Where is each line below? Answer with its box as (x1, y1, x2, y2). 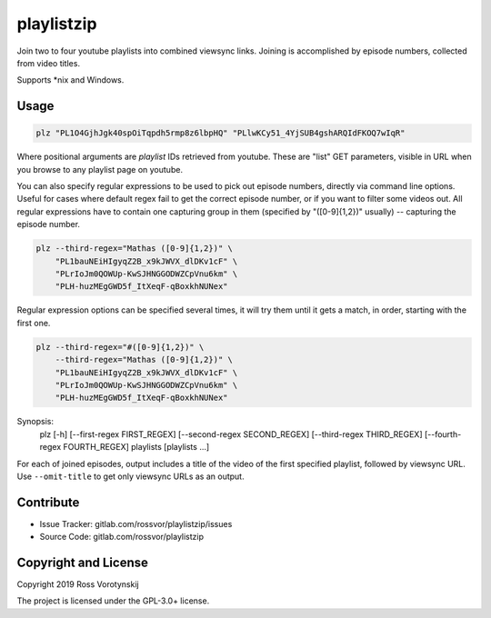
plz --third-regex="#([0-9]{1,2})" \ (35, 342, 205, 352)
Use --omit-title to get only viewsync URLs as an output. (16, 471, 245, 482)
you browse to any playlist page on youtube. (16, 164, 184, 174)
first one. (16, 317, 51, 328)
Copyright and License (16, 555, 149, 570)
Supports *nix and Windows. (16, 75, 125, 85)
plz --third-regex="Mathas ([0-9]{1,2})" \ (35, 244, 234, 254)
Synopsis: (16, 416, 55, 427)
